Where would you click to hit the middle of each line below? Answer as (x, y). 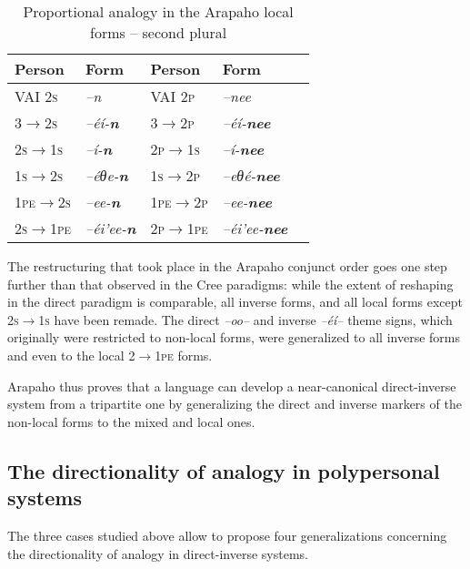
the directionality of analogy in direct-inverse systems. (158, 553)
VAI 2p (173, 96)
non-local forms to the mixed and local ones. (131, 421)
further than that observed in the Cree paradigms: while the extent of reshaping (230, 284)
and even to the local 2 (71, 355)
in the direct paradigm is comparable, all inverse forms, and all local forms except (235, 302)
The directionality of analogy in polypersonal (224, 470)
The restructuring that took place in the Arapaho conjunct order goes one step (227, 266)
